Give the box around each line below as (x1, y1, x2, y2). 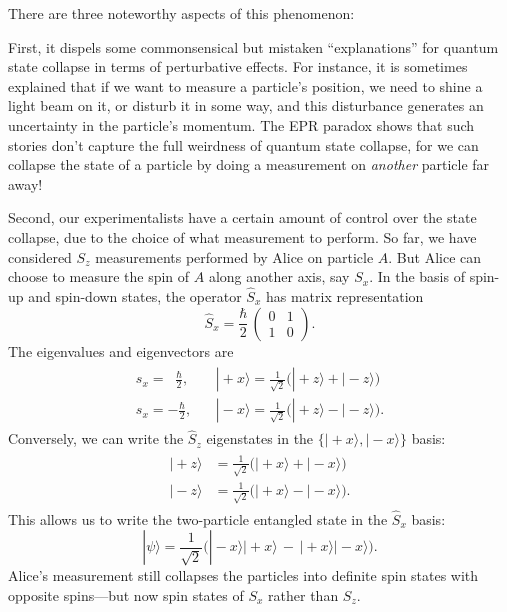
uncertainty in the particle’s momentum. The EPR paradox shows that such (8, 114, 475, 135)
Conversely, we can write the (8, 428, 184, 449)
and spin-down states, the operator (28, 285, 242, 306)
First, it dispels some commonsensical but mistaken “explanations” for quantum (8, 36, 499, 57)
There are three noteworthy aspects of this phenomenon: (8, 3, 355, 23)
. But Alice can (388, 246, 482, 267)
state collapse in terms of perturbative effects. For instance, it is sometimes (8, 56, 468, 77)
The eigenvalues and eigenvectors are (8, 340, 234, 361)
